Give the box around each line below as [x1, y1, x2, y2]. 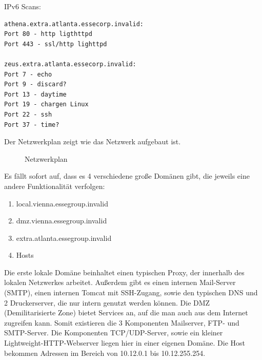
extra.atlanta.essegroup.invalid [16, 232, 112, 243]
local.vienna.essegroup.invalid [16, 198, 108, 209]
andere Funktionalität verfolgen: [4, 180, 105, 191]
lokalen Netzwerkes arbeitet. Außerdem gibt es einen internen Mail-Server [4, 277, 236, 288]
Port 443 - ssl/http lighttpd [4, 40, 107, 48]
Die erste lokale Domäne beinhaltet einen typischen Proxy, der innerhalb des [4, 267, 245, 277]
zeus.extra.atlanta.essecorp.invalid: [4, 60, 136, 68]
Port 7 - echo [4, 70, 52, 78]
